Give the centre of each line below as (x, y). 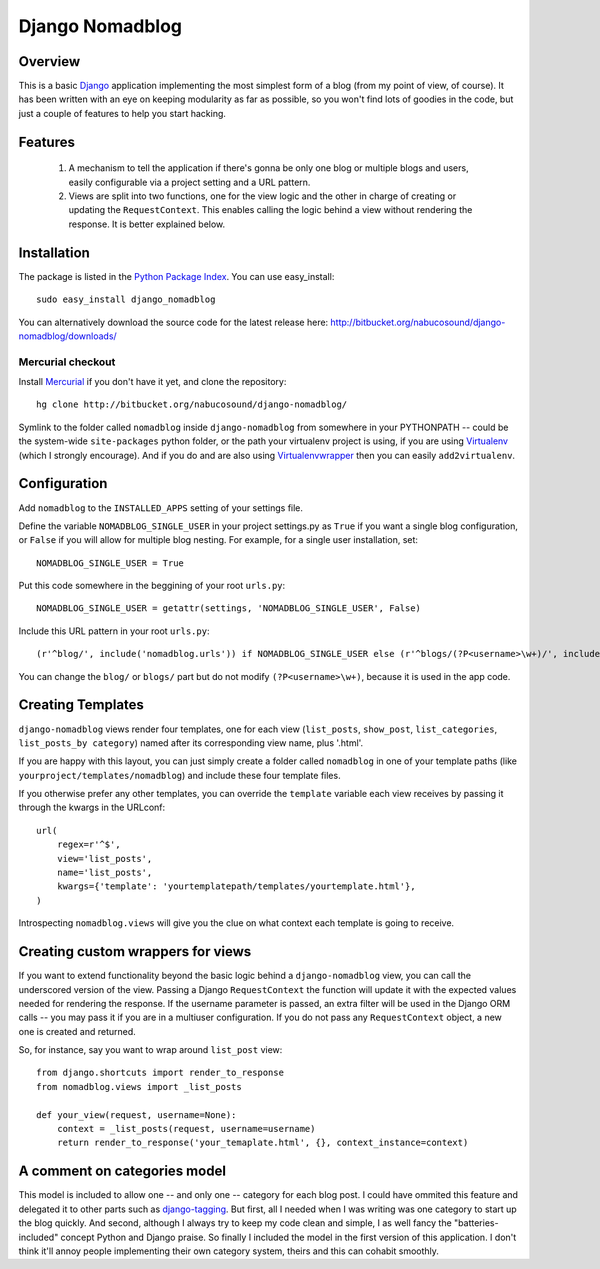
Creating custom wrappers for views (135, 951)
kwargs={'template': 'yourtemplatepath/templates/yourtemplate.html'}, (236, 886)
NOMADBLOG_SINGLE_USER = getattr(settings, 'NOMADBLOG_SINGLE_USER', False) (229, 608)
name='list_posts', (104, 873)
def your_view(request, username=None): (136, 1114)
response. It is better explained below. (147, 224)
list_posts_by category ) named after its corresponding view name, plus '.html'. (191, 742)
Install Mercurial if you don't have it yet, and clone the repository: (152, 382)
